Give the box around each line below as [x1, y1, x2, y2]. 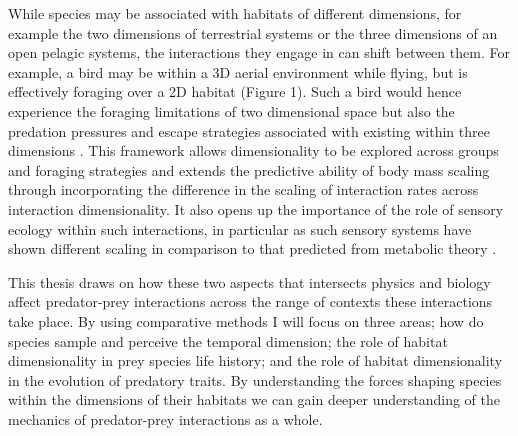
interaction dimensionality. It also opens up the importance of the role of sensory [8, 198, 504, 219]
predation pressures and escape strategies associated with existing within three [8, 120, 490, 141]
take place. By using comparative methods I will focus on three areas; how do [8, 310, 484, 331]
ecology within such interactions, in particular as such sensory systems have [8, 218, 472, 239]
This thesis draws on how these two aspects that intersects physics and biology [8, 271, 491, 292]
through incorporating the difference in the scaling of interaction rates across [8, 179, 479, 200]
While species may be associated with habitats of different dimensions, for [8, 3, 462, 23]
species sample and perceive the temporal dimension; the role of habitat [8, 330, 448, 351]
